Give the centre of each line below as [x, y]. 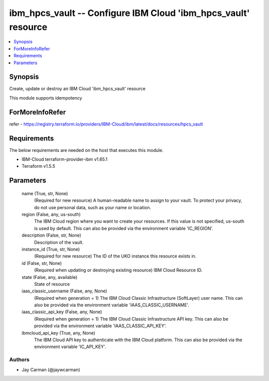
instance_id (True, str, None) [51, 249]
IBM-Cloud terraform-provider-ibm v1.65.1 [65, 159]
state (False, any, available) [50, 277]
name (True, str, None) [45, 193]
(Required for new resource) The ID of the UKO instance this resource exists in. [115, 256]
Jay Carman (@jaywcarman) [51, 370]
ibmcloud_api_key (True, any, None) [59, 333]
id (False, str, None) [42, 263]
